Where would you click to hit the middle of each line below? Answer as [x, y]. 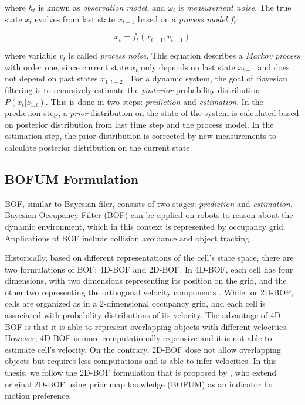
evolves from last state [75, 18]
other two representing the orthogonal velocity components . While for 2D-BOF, [149, 292]
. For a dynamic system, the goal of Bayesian [207, 78]
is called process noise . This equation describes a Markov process [184, 55]
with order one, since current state [67, 67]
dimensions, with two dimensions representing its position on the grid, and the [146, 280]
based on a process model [182, 18]
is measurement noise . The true [235, 7]
